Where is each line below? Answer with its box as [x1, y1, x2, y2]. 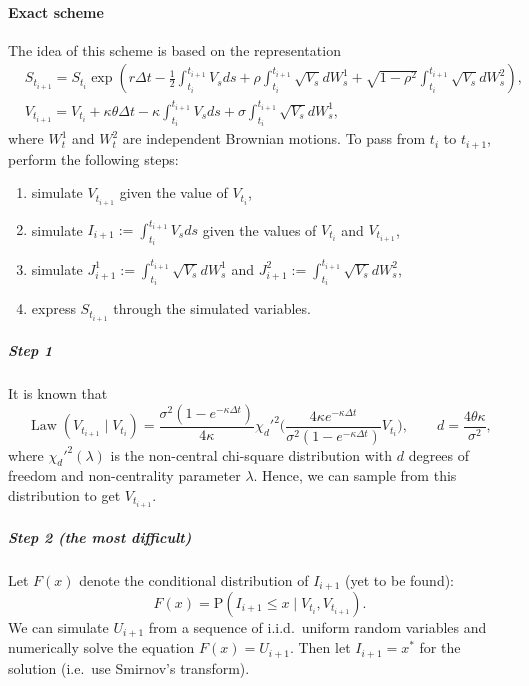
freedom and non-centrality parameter [8, 465, 241, 486]
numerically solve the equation [8, 637, 195, 658]
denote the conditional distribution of [79, 569, 309, 590]
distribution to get [8, 484, 121, 505]
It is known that [8, 383, 108, 404]
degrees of [408, 444, 470, 465]
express [31, 298, 76, 319]
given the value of [119, 182, 228, 203]
